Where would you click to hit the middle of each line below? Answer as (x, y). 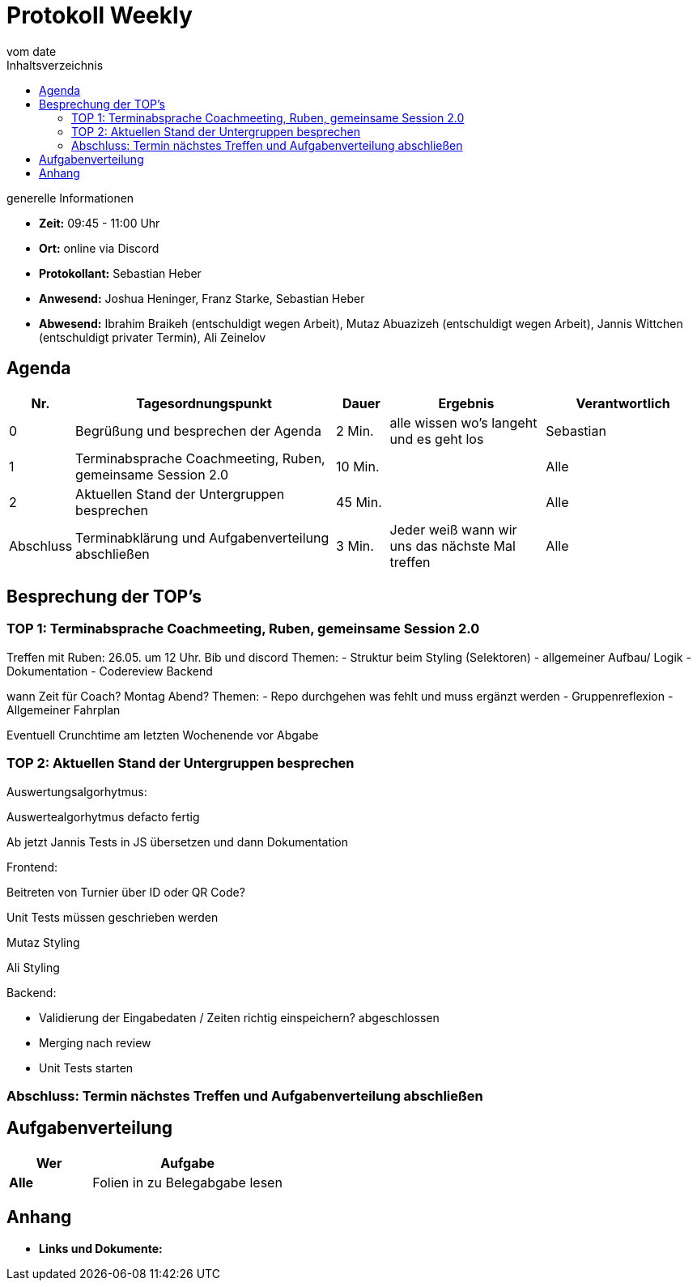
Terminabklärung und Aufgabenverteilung (202, 537)
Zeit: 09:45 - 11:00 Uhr (100, 223)
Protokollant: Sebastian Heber (120, 273)
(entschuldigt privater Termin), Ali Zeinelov (153, 337)
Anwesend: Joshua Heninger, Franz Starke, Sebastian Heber (202, 298)
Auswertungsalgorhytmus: (77, 791)
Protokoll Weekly (100, 15)
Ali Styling (33, 967)
